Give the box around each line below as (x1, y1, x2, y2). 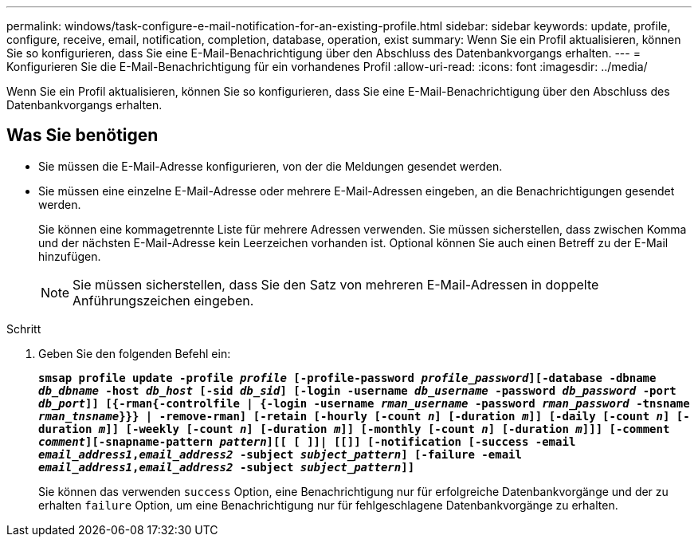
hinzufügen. (38, 249, 101, 263)
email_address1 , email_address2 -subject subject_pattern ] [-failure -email (38, 447, 522, 461)
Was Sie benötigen (6, 125, 159, 146)
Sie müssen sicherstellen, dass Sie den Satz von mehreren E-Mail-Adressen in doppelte (73, 276, 599, 293)
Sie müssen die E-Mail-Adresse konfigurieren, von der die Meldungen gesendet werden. (38, 159, 503, 173)
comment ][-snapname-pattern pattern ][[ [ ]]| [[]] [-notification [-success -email (38, 435, 576, 448)
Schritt (6, 321, 41, 336)
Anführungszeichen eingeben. (73, 292, 254, 309)
